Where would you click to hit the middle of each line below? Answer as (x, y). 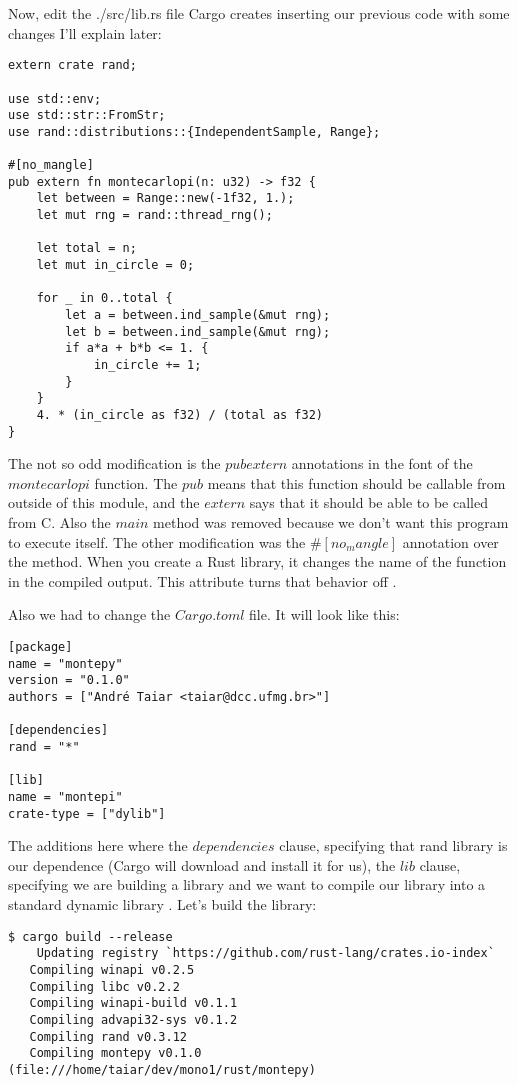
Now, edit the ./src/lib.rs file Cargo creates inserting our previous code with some (259, 13)
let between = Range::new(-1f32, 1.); (165, 198)
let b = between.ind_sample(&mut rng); (198, 331)
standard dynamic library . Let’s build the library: (162, 904)
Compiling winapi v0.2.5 (112, 969)
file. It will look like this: (324, 614)
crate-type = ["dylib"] (87, 813)
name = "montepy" (65, 663)
